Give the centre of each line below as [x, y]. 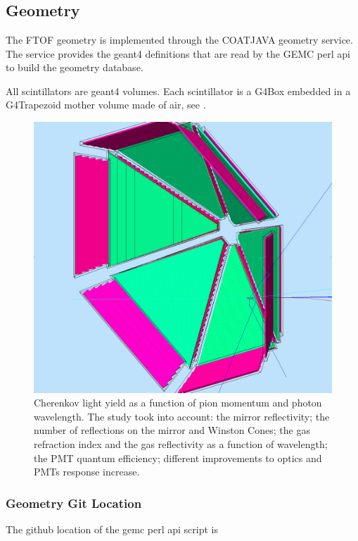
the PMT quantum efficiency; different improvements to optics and [178, 458]
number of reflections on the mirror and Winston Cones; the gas [172, 430]
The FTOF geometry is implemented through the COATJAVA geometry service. [179, 39]
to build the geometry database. [75, 67]
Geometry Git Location [74, 503]
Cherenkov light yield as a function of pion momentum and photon [178, 403]
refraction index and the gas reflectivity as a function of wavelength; [181, 443]
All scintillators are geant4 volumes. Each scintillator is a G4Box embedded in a [178, 91]
